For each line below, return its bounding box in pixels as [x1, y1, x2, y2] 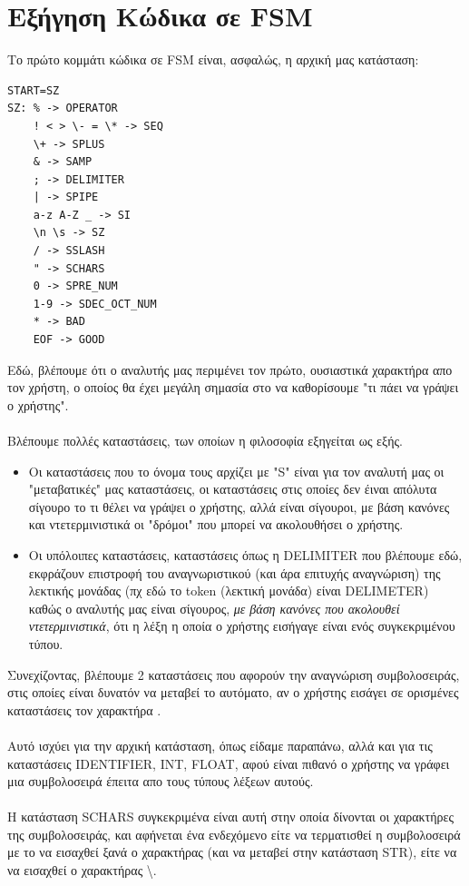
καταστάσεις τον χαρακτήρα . [7, 700, 161, 719]
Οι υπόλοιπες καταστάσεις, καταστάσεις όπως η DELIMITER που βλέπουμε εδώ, [28, 545, 463, 564]
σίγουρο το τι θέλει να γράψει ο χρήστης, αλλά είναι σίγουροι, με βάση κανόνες [28, 497, 450, 516]
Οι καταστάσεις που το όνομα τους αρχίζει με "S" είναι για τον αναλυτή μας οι [28, 461, 445, 480]
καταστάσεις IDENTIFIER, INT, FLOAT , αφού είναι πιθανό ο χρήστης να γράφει [7, 753, 450, 773]
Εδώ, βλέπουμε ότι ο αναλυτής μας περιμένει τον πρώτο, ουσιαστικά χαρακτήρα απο [7, 359, 453, 379]
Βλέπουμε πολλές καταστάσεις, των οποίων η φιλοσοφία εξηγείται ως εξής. [7, 431, 403, 449]
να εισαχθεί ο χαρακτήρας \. [7, 861, 157, 880]
